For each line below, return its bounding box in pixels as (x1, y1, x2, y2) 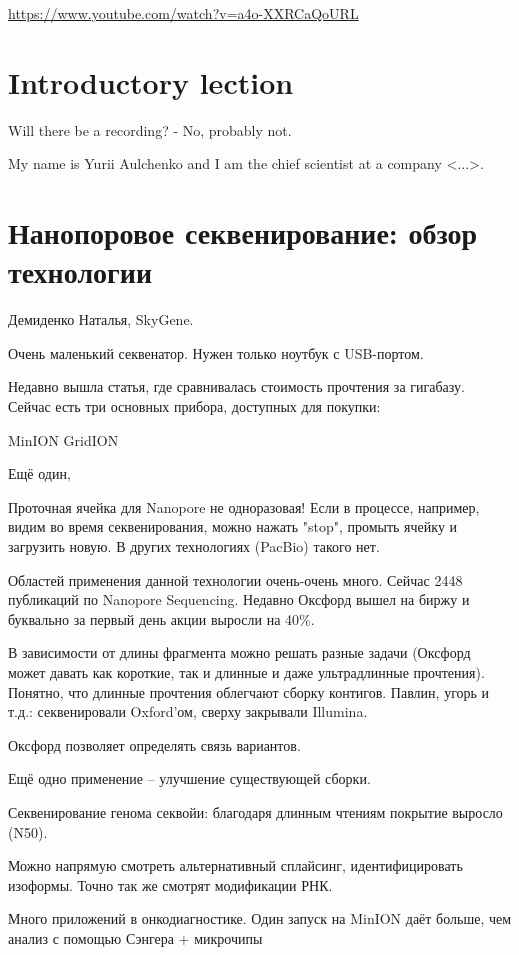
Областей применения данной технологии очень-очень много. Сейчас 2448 (8, 569, 463, 590)
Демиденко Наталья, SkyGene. (8, 309, 194, 330)
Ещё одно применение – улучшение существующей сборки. (8, 768, 371, 789)
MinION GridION (8, 429, 119, 450)
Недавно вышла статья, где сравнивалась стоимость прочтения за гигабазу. (8, 376, 465, 397)
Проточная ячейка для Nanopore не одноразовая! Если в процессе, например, (8, 496, 480, 517)
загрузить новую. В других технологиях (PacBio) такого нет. (8, 535, 380, 556)
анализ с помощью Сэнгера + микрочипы (8, 927, 263, 948)
